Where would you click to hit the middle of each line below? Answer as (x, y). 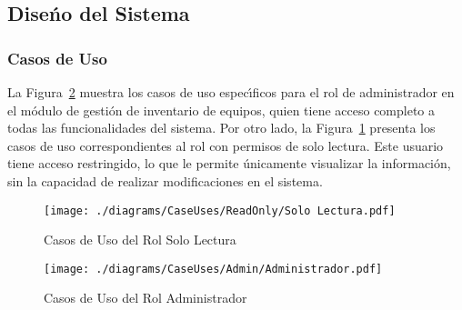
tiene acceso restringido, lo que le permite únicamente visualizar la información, (229, 163)
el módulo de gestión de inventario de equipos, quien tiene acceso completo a (221, 110)
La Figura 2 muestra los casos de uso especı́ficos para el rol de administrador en (231, 92)
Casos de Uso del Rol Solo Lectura (140, 240)
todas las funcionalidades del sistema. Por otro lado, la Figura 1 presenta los (221, 128)
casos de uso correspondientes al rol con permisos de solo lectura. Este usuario (226, 145)
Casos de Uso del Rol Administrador (146, 298)
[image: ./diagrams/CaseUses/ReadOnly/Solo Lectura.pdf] (220, 210)
